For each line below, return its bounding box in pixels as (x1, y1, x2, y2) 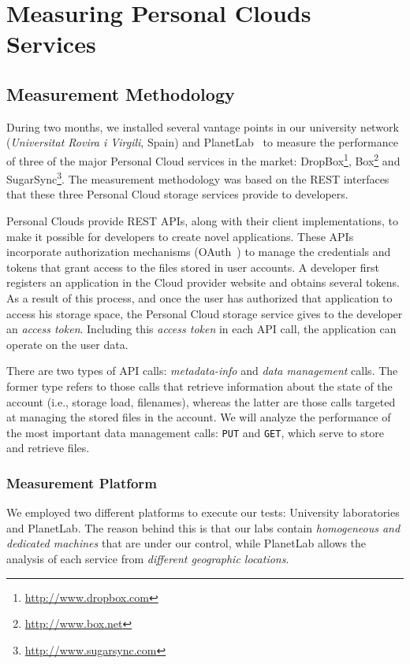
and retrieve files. (6, 440, 90, 456)
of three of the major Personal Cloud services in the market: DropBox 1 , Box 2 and (6, 150, 401, 169)
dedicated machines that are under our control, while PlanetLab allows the (6, 535, 367, 551)
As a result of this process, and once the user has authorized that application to (6, 290, 393, 306)
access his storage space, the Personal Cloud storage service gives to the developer (6, 305, 403, 321)
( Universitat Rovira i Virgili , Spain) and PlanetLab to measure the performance (6, 134, 398, 150)
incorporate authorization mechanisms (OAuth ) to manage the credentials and (6, 243, 391, 260)
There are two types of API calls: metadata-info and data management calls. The (6, 362, 398, 379)
